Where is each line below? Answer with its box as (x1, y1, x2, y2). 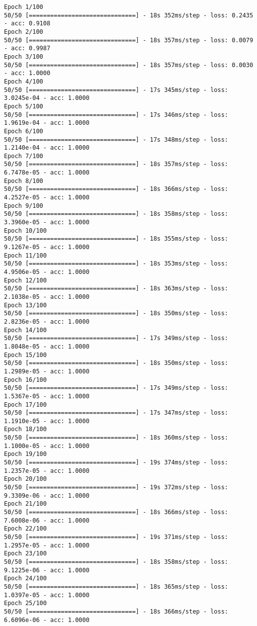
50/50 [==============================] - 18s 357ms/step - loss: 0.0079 (4, 36, 254, 44)
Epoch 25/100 (4, 600, 47, 607)
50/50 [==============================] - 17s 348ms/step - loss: (4, 136, 229, 143)
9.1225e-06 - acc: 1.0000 (4, 566, 89, 574)
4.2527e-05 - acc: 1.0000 (4, 194, 89, 201)
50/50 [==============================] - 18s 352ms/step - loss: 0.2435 (4, 11, 254, 19)
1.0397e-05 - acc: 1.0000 (4, 591, 89, 599)
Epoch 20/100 (4, 475, 47, 483)
